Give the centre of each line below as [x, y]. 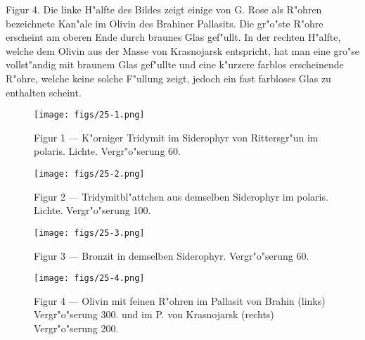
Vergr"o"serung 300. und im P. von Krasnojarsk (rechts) [154, 314]
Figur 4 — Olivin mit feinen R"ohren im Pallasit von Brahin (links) [180, 300]
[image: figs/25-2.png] [89, 174]
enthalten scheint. [44, 92]
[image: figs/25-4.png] [89, 278]
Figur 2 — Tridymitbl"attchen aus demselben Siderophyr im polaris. [181, 196]
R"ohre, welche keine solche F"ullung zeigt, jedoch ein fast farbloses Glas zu [168, 78]
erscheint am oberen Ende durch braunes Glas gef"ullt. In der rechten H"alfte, [173, 37]
